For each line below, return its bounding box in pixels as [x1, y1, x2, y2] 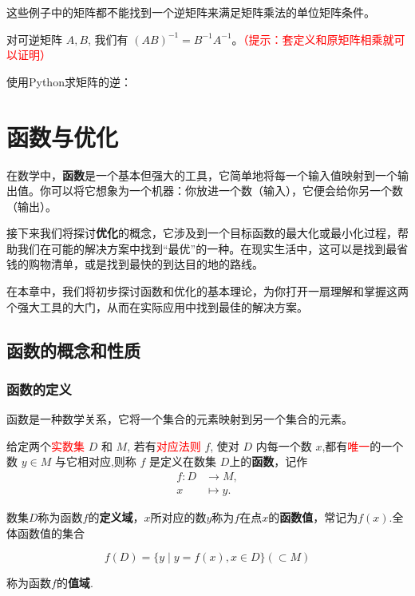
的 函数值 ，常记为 [268, 509, 358, 526]
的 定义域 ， [88, 509, 144, 526]
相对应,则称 [77, 453, 136, 470]
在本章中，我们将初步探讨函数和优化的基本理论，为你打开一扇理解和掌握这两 [6, 283, 409, 300]
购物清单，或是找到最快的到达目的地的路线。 [28, 256, 263, 272]
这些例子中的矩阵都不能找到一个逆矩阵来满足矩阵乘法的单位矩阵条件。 [6, 4, 375, 20]
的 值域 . [56, 574, 93, 591]
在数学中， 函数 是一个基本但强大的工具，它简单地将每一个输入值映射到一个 [6, 166, 397, 183]
